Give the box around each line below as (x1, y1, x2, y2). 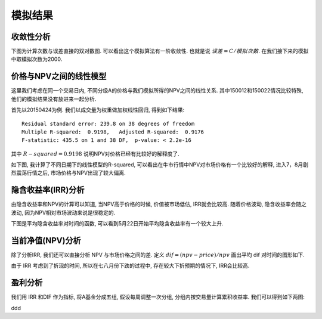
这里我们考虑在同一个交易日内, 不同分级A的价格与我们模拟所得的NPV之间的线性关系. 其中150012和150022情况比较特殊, (11, 87, 304, 94)
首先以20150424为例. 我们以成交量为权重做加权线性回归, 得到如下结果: (11, 106, 185, 113)
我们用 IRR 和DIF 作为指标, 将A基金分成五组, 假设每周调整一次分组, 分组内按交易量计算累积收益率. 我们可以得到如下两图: (11, 293, 305, 301)
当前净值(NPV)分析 (11, 236, 82, 246)
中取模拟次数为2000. (11, 55, 63, 63)
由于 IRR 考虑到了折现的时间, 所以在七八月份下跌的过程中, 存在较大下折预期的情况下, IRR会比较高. (11, 262, 250, 270)
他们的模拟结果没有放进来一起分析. (11, 95, 97, 103)
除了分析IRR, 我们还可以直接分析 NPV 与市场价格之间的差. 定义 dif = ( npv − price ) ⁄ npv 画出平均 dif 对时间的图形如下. (11, 251, 305, 259)
